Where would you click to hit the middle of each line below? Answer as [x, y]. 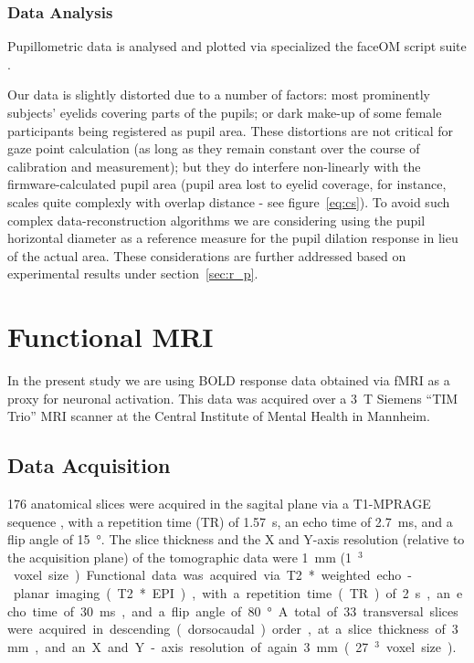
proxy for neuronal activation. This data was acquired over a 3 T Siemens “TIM [233, 398]
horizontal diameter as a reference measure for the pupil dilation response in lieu [233, 238]
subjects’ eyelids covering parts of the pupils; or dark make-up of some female [225, 112]
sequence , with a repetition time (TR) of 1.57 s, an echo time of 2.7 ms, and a [230, 521]
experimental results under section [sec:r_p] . [133, 274]
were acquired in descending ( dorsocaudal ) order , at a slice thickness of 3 [233, 629]
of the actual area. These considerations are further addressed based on [207, 255]
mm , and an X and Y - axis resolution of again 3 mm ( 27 [188, 646]
